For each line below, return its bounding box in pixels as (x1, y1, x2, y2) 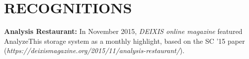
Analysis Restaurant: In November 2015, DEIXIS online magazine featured (4, 26, 243, 36)
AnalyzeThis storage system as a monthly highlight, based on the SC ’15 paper (4, 35, 245, 46)
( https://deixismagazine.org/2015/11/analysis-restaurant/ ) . (4, 45, 185, 56)
